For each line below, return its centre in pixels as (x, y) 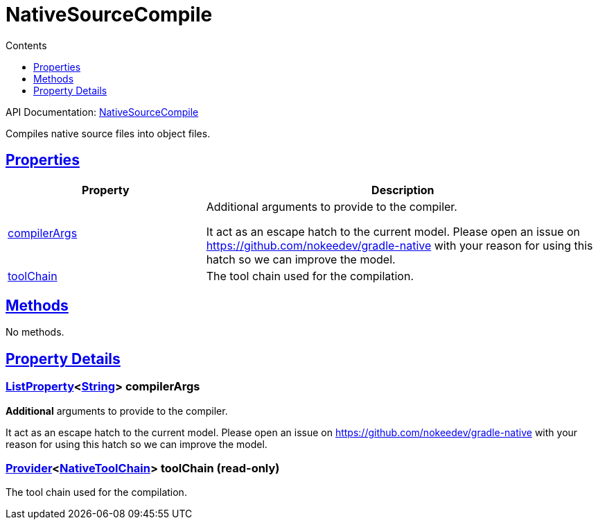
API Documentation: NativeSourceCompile (102, 112)
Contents (26, 45)
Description (403, 190)
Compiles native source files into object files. (108, 133)
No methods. (35, 332)
